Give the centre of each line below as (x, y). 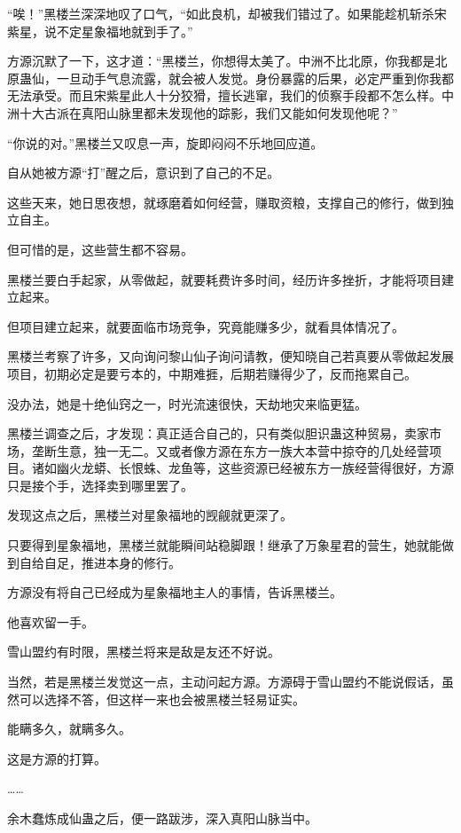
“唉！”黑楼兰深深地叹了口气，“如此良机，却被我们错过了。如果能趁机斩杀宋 (227, 13)
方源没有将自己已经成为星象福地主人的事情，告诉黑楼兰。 (175, 592)
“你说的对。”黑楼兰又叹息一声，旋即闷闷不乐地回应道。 (165, 142)
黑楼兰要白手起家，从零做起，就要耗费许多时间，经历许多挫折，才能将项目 (224, 279)
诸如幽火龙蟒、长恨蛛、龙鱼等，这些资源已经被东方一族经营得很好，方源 (242, 468)
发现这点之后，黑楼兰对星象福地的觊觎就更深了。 (150, 515)
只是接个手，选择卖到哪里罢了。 (100, 485)
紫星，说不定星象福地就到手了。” (100, 31)
